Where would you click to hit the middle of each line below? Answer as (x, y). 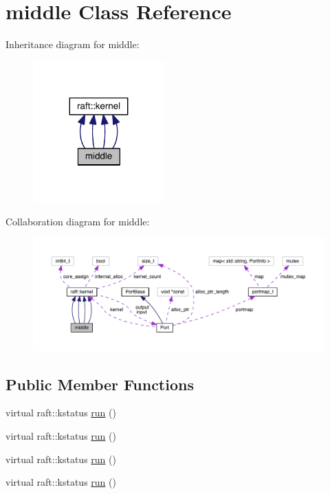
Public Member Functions (100, 384)
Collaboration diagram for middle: (78, 221)
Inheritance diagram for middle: (73, 44)
